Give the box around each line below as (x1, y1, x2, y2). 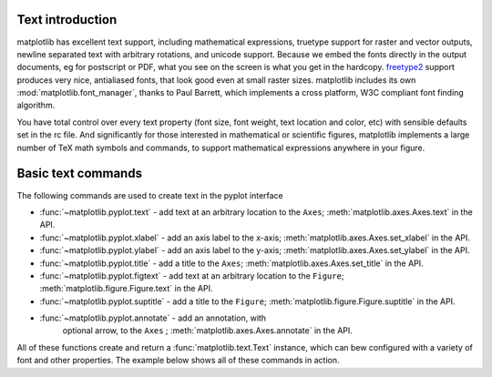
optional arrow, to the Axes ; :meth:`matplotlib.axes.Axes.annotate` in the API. (62, 325, 353, 336)
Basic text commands (16, 166, 143, 181)
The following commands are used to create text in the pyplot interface (16, 189, 284, 200)
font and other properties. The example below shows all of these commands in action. (16, 355, 340, 366)
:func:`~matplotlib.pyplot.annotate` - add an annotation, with (39, 312, 267, 323)
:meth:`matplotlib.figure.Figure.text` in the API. (39, 283, 213, 294)
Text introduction (16, 12, 118, 27)
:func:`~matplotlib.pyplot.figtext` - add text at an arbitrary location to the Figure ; (39, 270, 344, 281)
